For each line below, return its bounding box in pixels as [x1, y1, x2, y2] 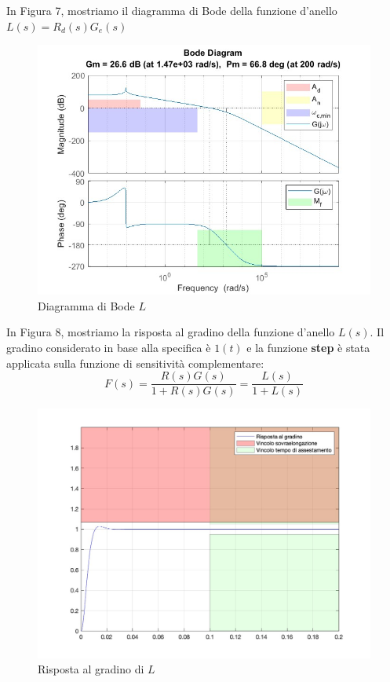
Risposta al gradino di [38, 661, 144, 677]
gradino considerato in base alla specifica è [6, 339, 211, 355]
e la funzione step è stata [246, 339, 370, 355]
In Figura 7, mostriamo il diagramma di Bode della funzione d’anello [6, 2, 337, 18]
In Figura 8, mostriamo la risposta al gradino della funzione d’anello [6, 324, 335, 340]
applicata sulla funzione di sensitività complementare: [6, 354, 264, 371]
